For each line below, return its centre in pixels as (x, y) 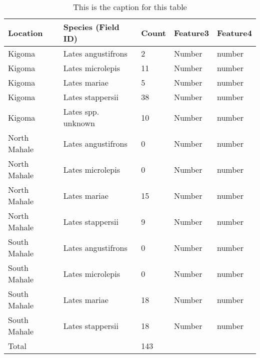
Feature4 (234, 33)
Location (25, 33)
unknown (79, 123)
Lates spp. (81, 111)
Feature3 (191, 33)
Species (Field (91, 27)
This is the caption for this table (130, 7)
